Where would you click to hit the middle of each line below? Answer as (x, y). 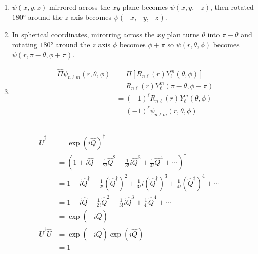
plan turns (183, 34)
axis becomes (91, 17)
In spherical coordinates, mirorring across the (83, 34)
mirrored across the (80, 7)
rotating (25, 44)
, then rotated (232, 7)
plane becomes (145, 7)
